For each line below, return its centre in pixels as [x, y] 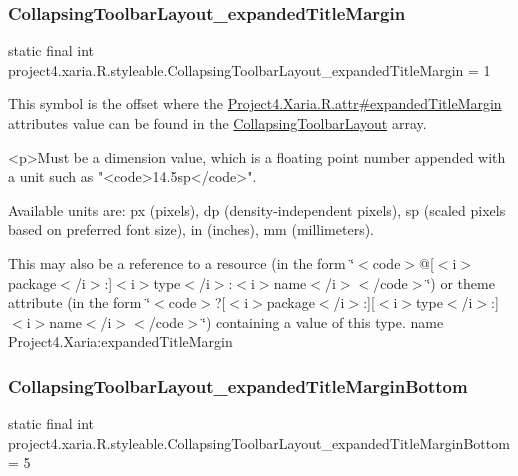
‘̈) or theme [460, 282]
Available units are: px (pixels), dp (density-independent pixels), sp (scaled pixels [257, 209]
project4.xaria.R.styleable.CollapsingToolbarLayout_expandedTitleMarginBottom [259, 442]
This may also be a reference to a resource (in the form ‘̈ [181, 262]
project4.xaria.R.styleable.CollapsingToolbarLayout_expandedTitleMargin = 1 [249, 69]
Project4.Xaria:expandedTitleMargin [120, 341]
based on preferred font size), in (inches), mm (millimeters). [191, 229]
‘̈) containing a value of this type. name [323, 321]
